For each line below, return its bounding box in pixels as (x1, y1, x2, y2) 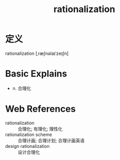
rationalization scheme (5, 131, 52, 137)
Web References (5, 103, 76, 115)
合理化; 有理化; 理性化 (18, 126, 63, 132)
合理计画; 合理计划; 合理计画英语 (18, 137, 85, 143)
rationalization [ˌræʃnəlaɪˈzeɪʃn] (5, 50, 69, 56)
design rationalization (5, 143, 50, 149)
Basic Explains (5, 68, 67, 79)
